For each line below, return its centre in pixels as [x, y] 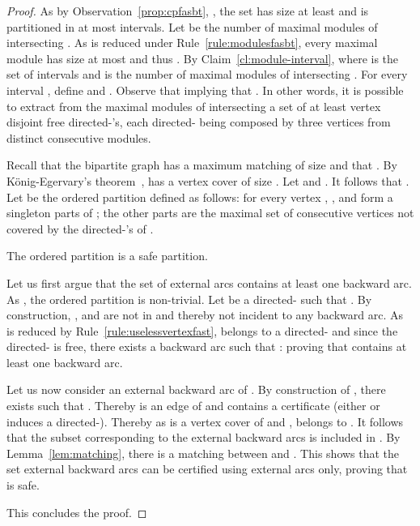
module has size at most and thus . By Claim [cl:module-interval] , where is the [203, 58]
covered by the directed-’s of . [80, 228]
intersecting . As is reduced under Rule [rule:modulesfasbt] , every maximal [192, 43]
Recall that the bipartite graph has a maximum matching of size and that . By [202, 165]
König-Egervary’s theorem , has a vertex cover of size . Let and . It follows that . [208, 180]
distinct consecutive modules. [79, 137]
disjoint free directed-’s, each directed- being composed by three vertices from [199, 122]
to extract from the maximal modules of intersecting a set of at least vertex [194, 106]
